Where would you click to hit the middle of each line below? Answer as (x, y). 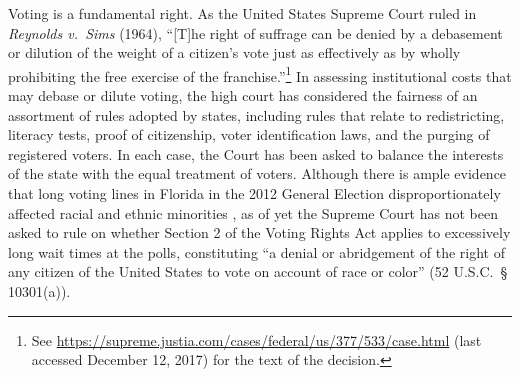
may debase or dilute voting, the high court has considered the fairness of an (243, 95)
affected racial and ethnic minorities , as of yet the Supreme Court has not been (253, 212)
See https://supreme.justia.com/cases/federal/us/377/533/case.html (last (256, 339)
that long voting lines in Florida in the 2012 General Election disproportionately (254, 193)
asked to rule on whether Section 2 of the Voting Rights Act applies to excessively (259, 232)
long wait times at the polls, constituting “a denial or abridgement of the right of (256, 251)
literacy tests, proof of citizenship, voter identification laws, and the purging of (249, 134)
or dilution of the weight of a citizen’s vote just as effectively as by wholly (234, 52)
